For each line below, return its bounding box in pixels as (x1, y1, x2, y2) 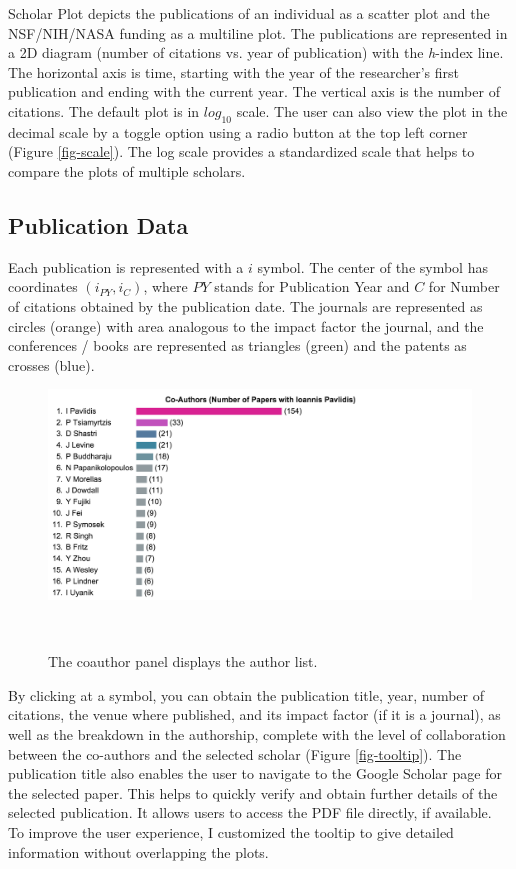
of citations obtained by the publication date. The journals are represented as (8, 295, 483, 316)
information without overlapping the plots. (8, 841, 269, 862)
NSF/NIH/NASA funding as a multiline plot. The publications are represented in (8, 22, 508, 43)
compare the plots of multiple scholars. (8, 160, 246, 181)
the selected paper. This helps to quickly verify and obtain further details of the (8, 782, 498, 803)
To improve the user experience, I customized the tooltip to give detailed (8, 822, 454, 842)
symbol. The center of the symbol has (257, 256, 488, 277)
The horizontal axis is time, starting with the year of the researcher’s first (8, 61, 460, 82)
